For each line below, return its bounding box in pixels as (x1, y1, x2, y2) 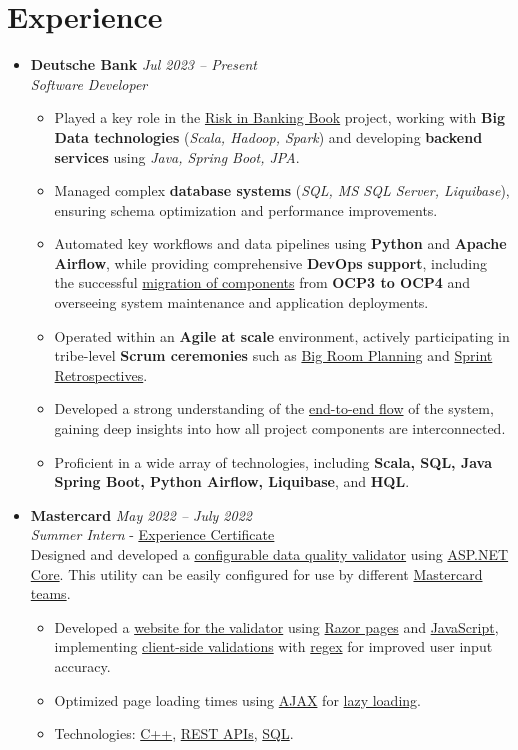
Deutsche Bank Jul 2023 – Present (30, 54, 257, 75)
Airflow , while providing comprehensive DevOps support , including (54, 252, 488, 273)
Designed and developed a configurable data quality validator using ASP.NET (30, 544, 509, 564)
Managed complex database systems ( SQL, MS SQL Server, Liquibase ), (54, 180, 510, 201)
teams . (30, 583, 71, 604)
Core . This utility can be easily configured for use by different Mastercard (30, 563, 483, 584)
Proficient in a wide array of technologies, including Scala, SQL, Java (54, 451, 493, 472)
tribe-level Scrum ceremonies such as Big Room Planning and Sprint (54, 345, 493, 366)
